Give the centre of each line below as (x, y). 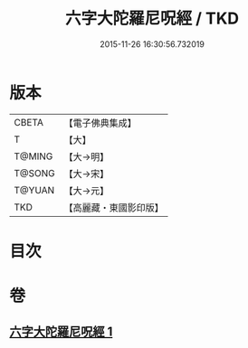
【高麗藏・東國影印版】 (114, 207)
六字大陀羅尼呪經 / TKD (152, 19)
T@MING (33, 156)
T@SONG (35, 173)
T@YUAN (34, 190)
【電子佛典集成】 (100, 123)
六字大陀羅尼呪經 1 (61, 332)
